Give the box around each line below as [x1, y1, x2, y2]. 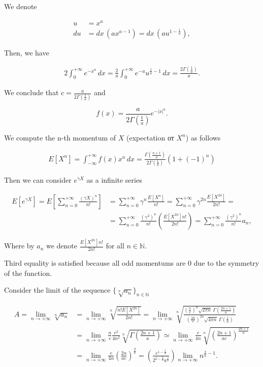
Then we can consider [4, 174, 72, 185]
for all [106, 240, 124, 251]
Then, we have [4, 47, 49, 58]
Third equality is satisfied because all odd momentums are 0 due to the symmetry [4, 258, 259, 268]
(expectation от [126, 132, 174, 143]
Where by [4, 240, 35, 251]
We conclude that [4, 87, 59, 98]
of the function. [4, 267, 52, 278]
